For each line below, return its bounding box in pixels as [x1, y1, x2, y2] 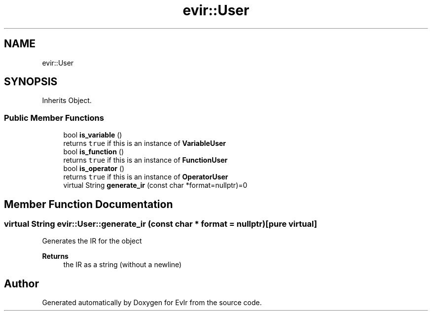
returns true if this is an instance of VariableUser [63, 139, 226, 148]
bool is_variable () [63, 131, 122, 140]
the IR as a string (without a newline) [63, 260, 182, 269]
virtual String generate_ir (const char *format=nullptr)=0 [63, 181, 248, 190]
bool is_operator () [63, 164, 125, 173]
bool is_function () [63, 147, 124, 156]
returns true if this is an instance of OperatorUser [63, 173, 228, 181]
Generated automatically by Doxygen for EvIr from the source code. [42, 298, 262, 307]
